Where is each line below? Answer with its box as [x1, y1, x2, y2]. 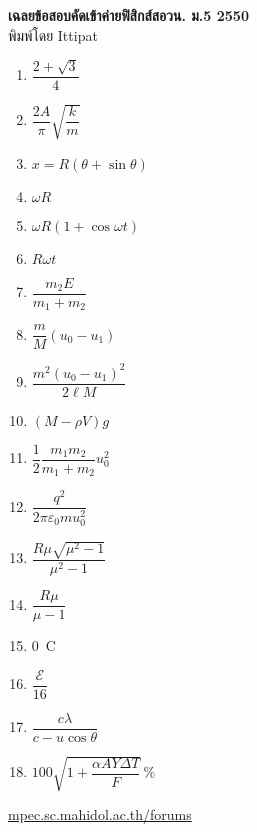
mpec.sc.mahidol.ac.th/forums [8, 804, 192, 825]
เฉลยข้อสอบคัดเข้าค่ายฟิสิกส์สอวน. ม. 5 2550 [8, 5, 249, 25]
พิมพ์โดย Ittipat [8, 24, 98, 45]
